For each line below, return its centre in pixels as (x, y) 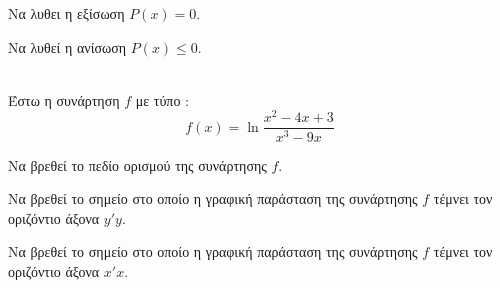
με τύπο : (162, 99)
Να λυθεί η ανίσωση (67, 46)
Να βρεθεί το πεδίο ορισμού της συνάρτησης (137, 164)
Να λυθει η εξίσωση (66, 13)
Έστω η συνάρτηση (64, 99)
